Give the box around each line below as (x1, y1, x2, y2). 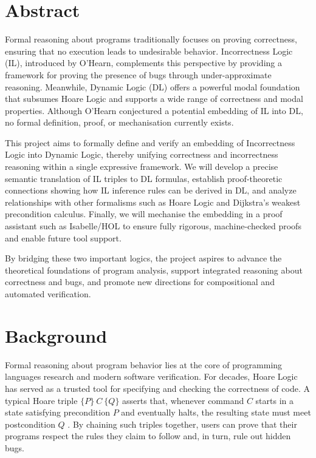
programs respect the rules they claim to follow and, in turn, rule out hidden (5, 429, 291, 442)
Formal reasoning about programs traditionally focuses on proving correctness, (5, 33, 297, 45)
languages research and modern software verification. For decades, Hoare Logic (5, 370, 298, 383)
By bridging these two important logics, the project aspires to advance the (5, 252, 282, 264)
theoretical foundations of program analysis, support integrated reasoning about (5, 263, 303, 276)
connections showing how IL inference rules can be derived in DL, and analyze (5, 184, 297, 197)
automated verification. (5, 288, 91, 300)
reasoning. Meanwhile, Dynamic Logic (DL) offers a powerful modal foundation (5, 80, 300, 93)
